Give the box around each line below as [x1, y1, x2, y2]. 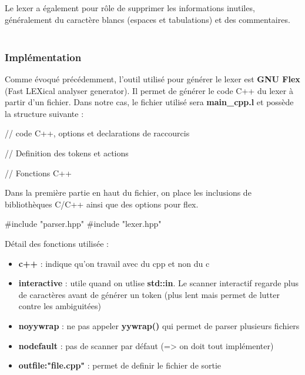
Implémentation [5, 49, 82, 64]
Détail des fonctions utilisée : [5, 237, 109, 249]
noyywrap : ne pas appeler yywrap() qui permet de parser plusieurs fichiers [18, 319, 300, 332]
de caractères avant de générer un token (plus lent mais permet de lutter [18, 288, 280, 300]
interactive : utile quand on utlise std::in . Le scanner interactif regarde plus [18, 277, 299, 289]
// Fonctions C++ [5, 166, 72, 179]
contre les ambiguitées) [18, 300, 101, 312]
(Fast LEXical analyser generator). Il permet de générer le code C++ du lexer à [5, 84, 294, 96]
